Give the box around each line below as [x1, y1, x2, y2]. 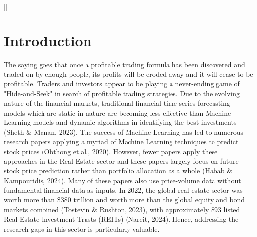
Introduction [4, 30, 92, 50]
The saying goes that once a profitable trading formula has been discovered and [4, 59, 245, 69]
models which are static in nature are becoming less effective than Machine [4, 107, 231, 118]
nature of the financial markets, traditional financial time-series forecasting [4, 98, 230, 108]
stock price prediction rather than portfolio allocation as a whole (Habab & [4, 165, 232, 176]
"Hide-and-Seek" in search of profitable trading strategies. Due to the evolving [4, 88, 240, 98]
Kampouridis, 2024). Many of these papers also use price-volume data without [4, 175, 241, 185]
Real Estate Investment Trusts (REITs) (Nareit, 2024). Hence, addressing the [4, 214, 239, 224]
